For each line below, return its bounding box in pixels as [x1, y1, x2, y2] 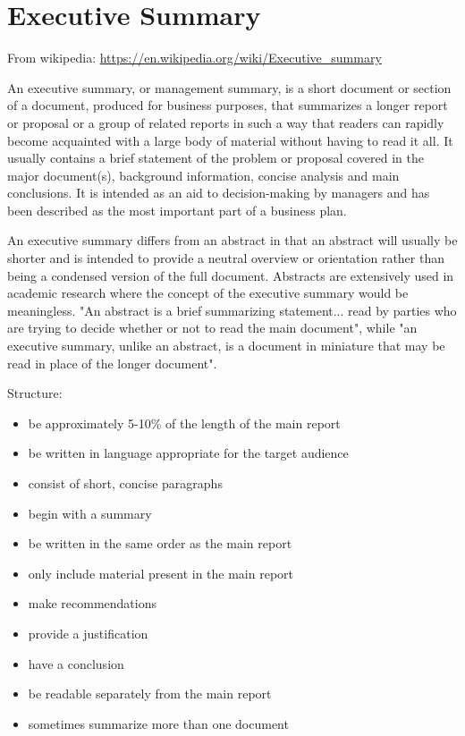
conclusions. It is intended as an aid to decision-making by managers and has [7, 183, 430, 202]
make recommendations [28, 594, 157, 613]
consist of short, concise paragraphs [28, 474, 223, 492]
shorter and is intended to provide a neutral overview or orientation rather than [7, 249, 444, 267]
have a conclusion [28, 654, 124, 673]
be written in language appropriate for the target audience [28, 444, 349, 462]
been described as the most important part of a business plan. [7, 200, 347, 219]
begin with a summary [28, 503, 152, 522]
